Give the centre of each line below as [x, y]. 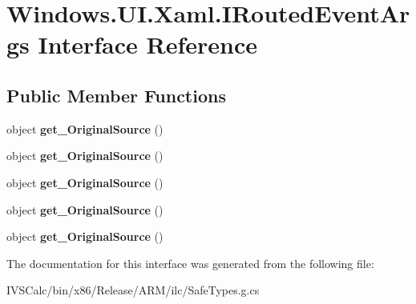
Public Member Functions [116, 95]
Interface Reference [148, 44]
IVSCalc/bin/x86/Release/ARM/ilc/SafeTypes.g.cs [133, 290]
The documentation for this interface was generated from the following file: [190, 263]
